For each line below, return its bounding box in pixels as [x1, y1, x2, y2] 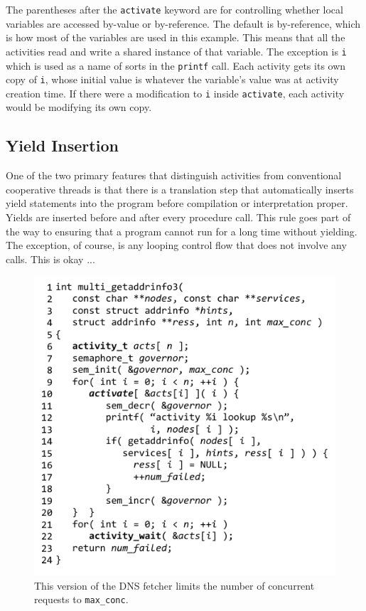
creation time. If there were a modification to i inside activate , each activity [6, 85, 345, 100]
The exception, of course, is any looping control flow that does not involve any [6, 238, 347, 253]
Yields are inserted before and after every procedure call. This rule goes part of [6, 210, 351, 225]
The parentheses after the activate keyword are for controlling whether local [6, 2, 343, 16]
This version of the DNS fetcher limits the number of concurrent [34, 578, 315, 593]
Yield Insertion [6, 134, 119, 156]
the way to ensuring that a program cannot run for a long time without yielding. [6, 223, 357, 238]
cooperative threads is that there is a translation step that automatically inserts [6, 181, 354, 196]
